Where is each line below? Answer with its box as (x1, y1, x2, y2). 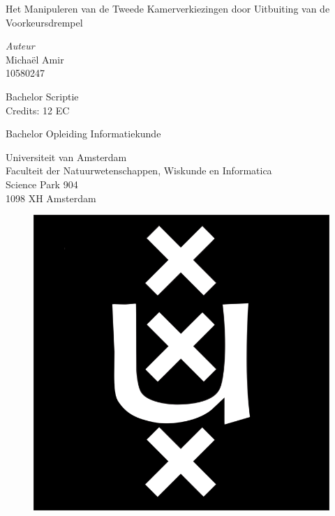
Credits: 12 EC (6, 103, 70, 117)
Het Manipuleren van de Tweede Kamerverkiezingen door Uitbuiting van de (6, 1, 330, 15)
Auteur (6, 38, 35, 53)
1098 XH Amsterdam (6, 190, 96, 205)
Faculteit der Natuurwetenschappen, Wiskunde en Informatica (6, 163, 272, 178)
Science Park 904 (6, 176, 78, 191)
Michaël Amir (6, 52, 64, 66)
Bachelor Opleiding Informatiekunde (6, 126, 161, 141)
